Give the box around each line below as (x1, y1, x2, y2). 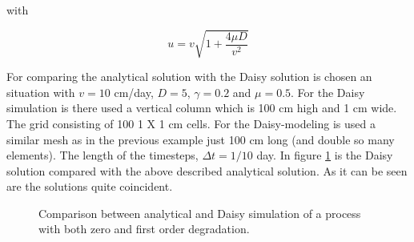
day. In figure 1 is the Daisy (256, 147, 393, 163)
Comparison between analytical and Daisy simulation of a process (38, 204, 361, 221)
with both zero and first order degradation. (38, 220, 250, 237)
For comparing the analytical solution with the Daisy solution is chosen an (6, 68, 372, 85)
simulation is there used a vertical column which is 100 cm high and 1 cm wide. (6, 99, 397, 116)
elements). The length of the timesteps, (6, 147, 199, 163)
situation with (6, 83, 75, 100)
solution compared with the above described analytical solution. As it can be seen (6, 162, 408, 179)
